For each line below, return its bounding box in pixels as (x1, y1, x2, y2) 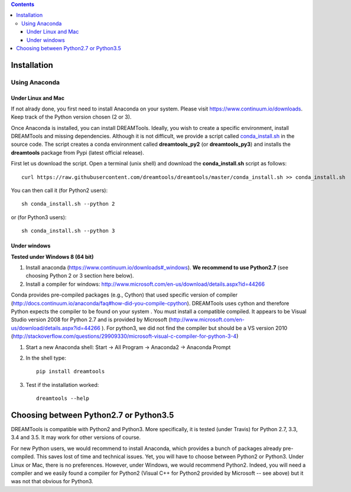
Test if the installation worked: (25, 381, 99, 388)
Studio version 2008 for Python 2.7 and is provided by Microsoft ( (11, 316, 171, 323)
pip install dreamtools (36, 368, 105, 375)
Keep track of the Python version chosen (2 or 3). (11, 113, 132, 120)
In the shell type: (25, 354, 66, 361)
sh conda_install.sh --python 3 (21, 227, 115, 234)
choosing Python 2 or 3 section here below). (25, 272, 134, 279)
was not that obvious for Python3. (11, 478, 94, 485)
